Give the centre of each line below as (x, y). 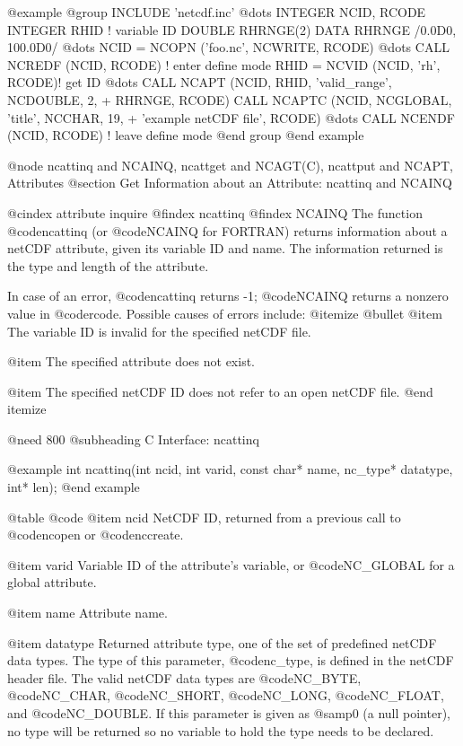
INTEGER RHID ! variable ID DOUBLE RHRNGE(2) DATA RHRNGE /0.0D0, (232, 29)
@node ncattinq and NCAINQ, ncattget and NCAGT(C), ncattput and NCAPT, (230, 165)
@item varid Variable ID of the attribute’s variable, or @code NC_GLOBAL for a (231, 564)
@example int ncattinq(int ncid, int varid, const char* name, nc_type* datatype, (230, 469)
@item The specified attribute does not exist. (131, 361)
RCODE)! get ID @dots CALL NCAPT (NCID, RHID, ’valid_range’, (200, 82)
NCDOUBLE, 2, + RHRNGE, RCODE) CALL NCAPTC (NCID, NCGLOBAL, (230, 99)
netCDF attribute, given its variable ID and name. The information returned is (225, 248)
